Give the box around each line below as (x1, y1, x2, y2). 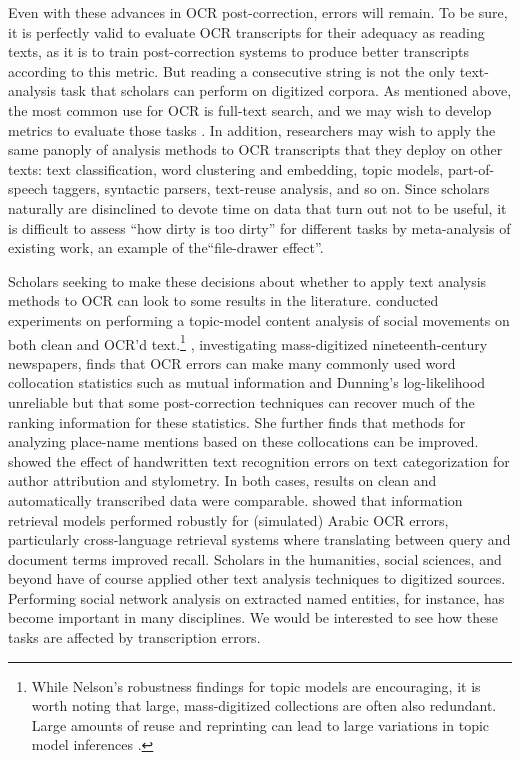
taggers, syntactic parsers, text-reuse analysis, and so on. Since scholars (52, 178, 490, 199)
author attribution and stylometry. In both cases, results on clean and (8, 470, 437, 491)
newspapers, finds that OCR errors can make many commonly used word (8, 352, 456, 373)
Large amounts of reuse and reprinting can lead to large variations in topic (31, 714, 490, 735)
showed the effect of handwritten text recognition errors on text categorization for (8, 450, 510, 471)
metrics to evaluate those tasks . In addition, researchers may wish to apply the (8, 119, 496, 140)
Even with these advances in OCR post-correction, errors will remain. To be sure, (8, 2, 508, 22)
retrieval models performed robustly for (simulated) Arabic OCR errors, (8, 509, 449, 530)
